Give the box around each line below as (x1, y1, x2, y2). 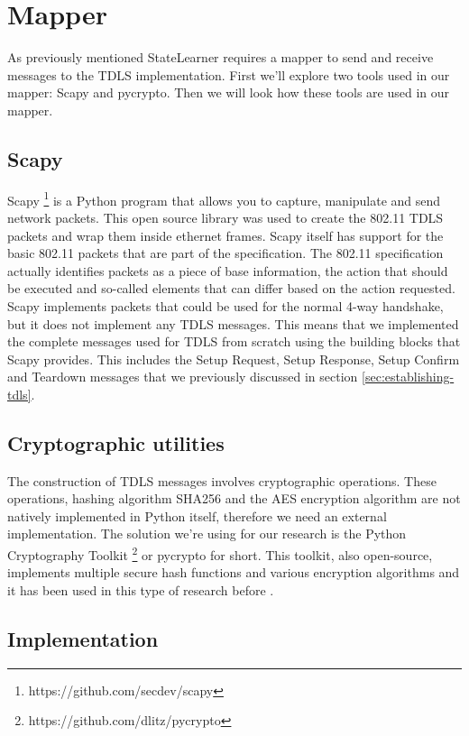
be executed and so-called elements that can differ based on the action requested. (7, 279, 455, 298)
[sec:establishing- (362, 367, 455, 386)
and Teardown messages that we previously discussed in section (7, 367, 358, 386)
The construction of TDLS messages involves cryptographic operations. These (7, 471, 437, 490)
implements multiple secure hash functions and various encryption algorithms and (7, 563, 460, 582)
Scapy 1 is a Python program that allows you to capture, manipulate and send (7, 188, 441, 209)
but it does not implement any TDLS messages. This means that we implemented (7, 314, 459, 333)
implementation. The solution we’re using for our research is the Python (7, 524, 407, 543)
